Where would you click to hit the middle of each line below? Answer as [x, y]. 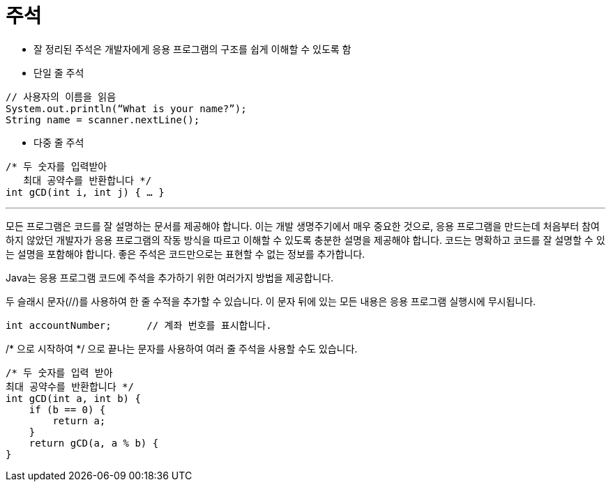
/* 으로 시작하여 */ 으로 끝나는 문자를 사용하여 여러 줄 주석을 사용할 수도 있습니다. [182, 348]
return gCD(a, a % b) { [94, 443]
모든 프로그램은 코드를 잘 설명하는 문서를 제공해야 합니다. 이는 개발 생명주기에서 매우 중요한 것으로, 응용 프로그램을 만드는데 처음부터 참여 [303, 226]
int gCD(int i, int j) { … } [85, 192]
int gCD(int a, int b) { [73, 398]
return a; [79, 420]
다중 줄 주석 [59, 142]
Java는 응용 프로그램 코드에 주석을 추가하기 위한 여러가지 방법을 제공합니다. [170, 277]
